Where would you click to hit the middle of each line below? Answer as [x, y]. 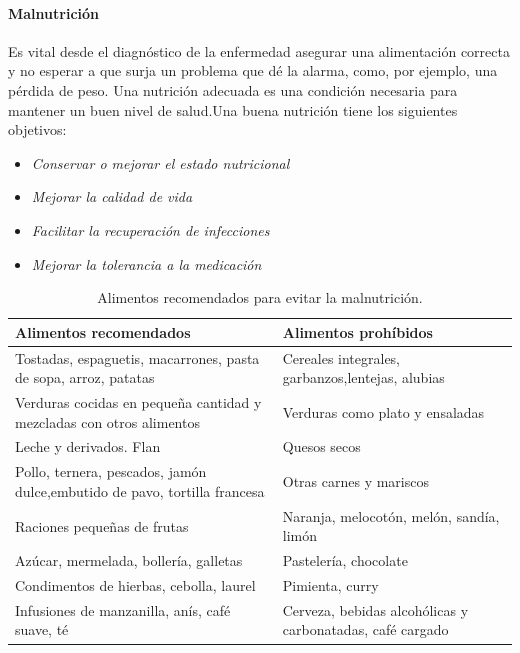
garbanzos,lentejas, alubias [363, 377]
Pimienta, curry [330, 585]
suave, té [42, 629]
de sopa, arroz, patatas [85, 377]
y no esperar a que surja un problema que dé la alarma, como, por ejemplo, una [253, 70]
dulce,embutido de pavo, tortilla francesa [140, 490]
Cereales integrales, [341, 357]
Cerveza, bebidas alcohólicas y [375, 609]
